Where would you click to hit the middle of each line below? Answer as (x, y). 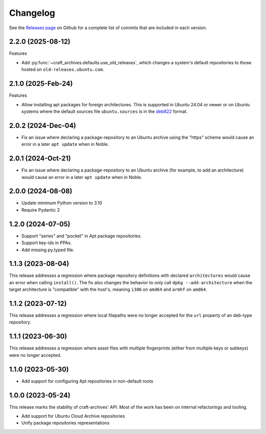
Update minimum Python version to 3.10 (62, 203)
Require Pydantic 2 (41, 210)
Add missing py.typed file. (48, 250)
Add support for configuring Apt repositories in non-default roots (87, 381)
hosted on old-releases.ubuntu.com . (63, 70)
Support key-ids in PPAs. (47, 243)
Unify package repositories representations (66, 423)
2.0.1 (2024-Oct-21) (40, 158)
